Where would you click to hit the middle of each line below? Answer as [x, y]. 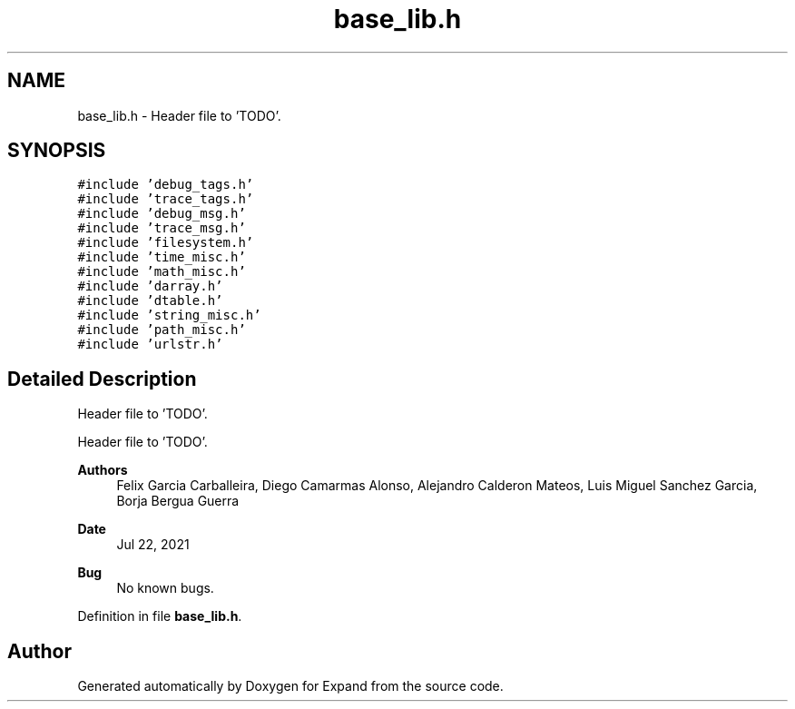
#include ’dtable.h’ [150, 301]
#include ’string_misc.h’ [169, 315]
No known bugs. [165, 588]
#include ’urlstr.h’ [150, 345]
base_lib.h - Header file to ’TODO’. [179, 115]
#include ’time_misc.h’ [162, 257]
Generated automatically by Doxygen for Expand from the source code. [290, 686]
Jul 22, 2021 [153, 545]
